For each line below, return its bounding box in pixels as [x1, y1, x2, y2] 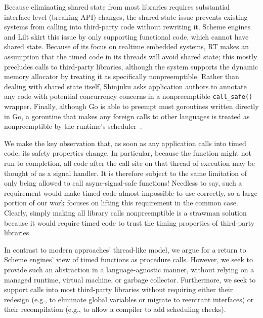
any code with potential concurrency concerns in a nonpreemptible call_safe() [4, 91, 253, 101]
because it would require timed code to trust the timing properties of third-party [4, 217, 255, 228]
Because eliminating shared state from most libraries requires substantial [4, 2, 230, 12]
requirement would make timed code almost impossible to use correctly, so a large [4, 187, 258, 198]
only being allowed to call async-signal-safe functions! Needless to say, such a [4, 178, 242, 188]
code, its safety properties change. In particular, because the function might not [4, 148, 251, 158]
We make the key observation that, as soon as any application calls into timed [4, 137, 246, 148]
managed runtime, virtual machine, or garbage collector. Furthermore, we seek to [4, 274, 256, 285]
